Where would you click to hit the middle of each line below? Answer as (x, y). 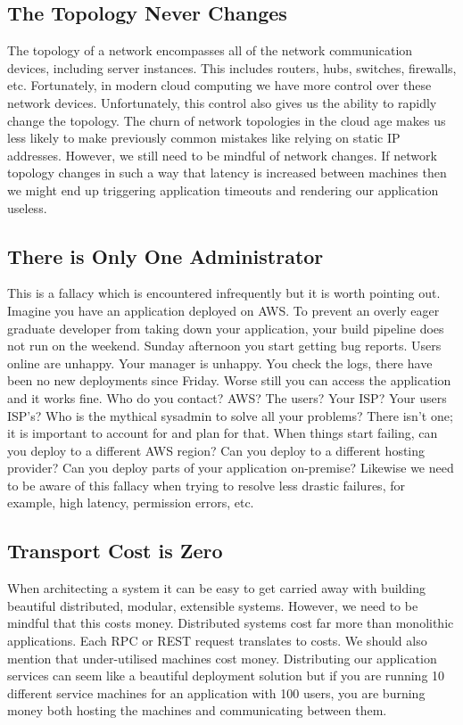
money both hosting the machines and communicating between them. (197, 710)
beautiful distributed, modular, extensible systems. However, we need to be (213, 605)
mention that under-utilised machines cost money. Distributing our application (222, 658)
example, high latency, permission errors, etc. (131, 503)
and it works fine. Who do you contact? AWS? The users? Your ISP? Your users (227, 397)
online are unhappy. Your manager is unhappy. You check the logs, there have (220, 362)
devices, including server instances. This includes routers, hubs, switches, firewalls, (232, 67)
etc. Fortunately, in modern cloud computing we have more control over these (219, 85)
